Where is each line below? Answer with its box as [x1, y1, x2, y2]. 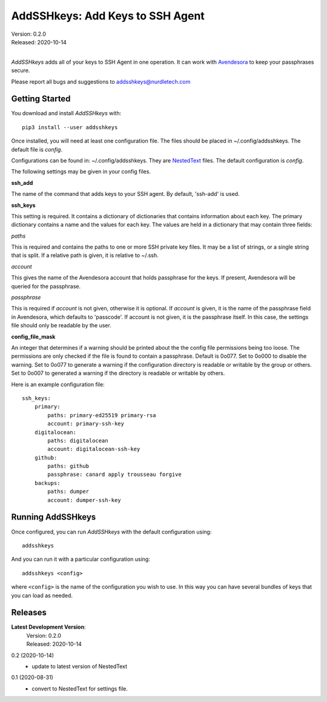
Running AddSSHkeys [11, 512, 96, 523]
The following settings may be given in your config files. [11, 168, 151, 175]
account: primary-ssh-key [47, 420, 124, 427]
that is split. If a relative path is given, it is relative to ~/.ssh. [11, 252, 159, 259]
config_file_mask [11, 333, 56, 340]
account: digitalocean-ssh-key [47, 446, 140, 453]
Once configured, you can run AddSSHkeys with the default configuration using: [11, 528, 212, 535]
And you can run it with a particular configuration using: [11, 555, 151, 563]
